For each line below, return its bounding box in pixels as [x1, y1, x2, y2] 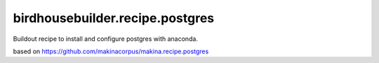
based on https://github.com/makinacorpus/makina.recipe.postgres [13, 47, 209, 55]
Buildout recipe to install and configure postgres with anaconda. [13, 35, 198, 43]
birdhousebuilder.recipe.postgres [13, 10, 214, 26]
